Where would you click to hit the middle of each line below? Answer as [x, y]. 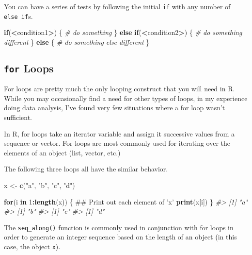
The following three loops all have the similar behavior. [86, 169]
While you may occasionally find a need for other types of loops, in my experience [126, 98]
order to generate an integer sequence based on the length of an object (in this [120, 237]
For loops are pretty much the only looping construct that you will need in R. [119, 89]
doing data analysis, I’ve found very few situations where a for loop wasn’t [115, 108]
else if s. [18, 16]
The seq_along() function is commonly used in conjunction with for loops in [119, 227]
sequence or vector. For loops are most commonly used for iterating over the [117, 143]
